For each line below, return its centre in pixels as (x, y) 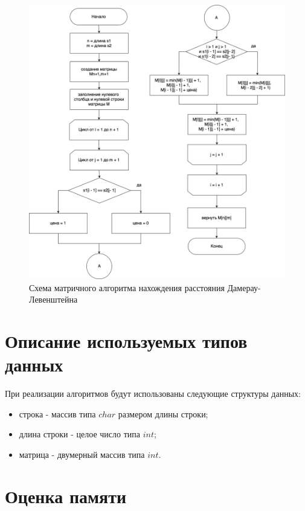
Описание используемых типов (126, 341)
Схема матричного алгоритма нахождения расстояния (127, 287)
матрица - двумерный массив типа (82, 455)
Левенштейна (53, 299)
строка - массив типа (57, 413)
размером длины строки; (163, 413)
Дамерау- (244, 287)
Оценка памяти (66, 496)
